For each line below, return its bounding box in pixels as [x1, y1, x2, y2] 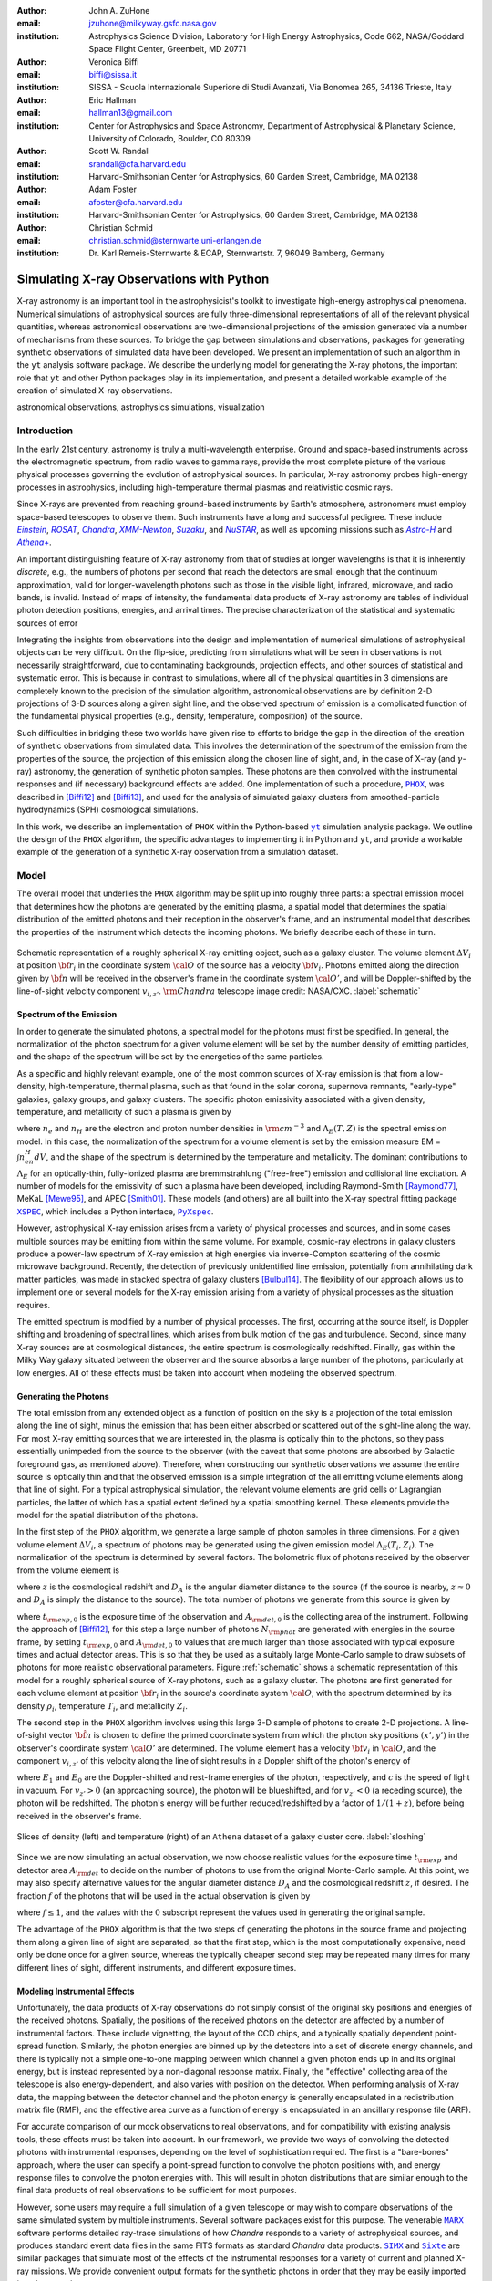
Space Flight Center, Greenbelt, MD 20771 [88, 44, 247, 55]
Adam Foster [88, 183, 137, 195]
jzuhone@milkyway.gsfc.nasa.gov [88, 18, 217, 29]
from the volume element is [16, 1565, 120, 1576]
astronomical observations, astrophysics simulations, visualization [16, 401, 265, 412]
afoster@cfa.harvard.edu [88, 196, 183, 207]
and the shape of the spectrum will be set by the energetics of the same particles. [16, 1051, 324, 1062]
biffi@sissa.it [88, 68, 138, 79]
